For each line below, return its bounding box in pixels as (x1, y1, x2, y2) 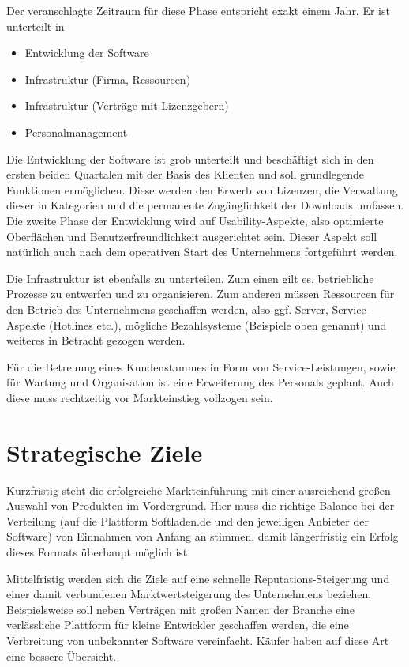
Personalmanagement (24, 123, 128, 140)
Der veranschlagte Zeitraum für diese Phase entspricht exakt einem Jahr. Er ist (6, 2, 390, 18)
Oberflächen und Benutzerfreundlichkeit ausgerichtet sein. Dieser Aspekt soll (6, 228, 377, 244)
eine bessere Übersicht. (6, 647, 117, 664)
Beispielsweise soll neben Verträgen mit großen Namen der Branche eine (6, 601, 355, 617)
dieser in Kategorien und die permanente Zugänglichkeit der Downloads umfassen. (6, 197, 404, 213)
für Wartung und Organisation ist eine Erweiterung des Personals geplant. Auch (6, 374, 394, 390)
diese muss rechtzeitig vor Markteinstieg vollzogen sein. (6, 389, 273, 405)
